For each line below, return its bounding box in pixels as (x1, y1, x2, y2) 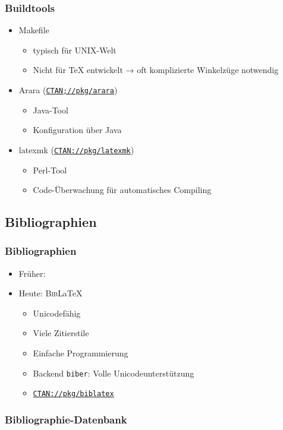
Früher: (18, 267, 46, 279)
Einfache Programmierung (33, 347, 128, 359)
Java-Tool (33, 103, 68, 116)
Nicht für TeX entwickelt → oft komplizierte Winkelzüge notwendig (33, 64, 279, 76)
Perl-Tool (33, 163, 67, 176)
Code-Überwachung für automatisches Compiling (33, 184, 212, 196)
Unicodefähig (33, 306, 81, 319)
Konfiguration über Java (33, 124, 122, 136)
